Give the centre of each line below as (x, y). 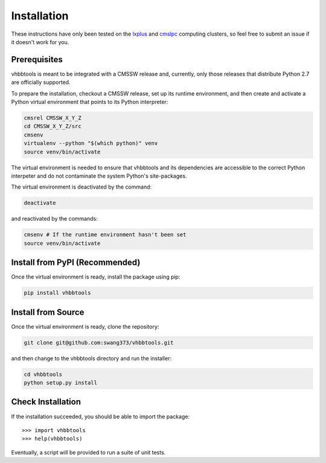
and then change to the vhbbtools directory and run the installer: (91, 358)
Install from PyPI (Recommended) (76, 263)
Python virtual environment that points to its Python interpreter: (90, 102)
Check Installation (46, 402)
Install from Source (48, 312)
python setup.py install (61, 383)
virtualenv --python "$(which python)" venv (91, 143)
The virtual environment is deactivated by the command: (81, 187)
